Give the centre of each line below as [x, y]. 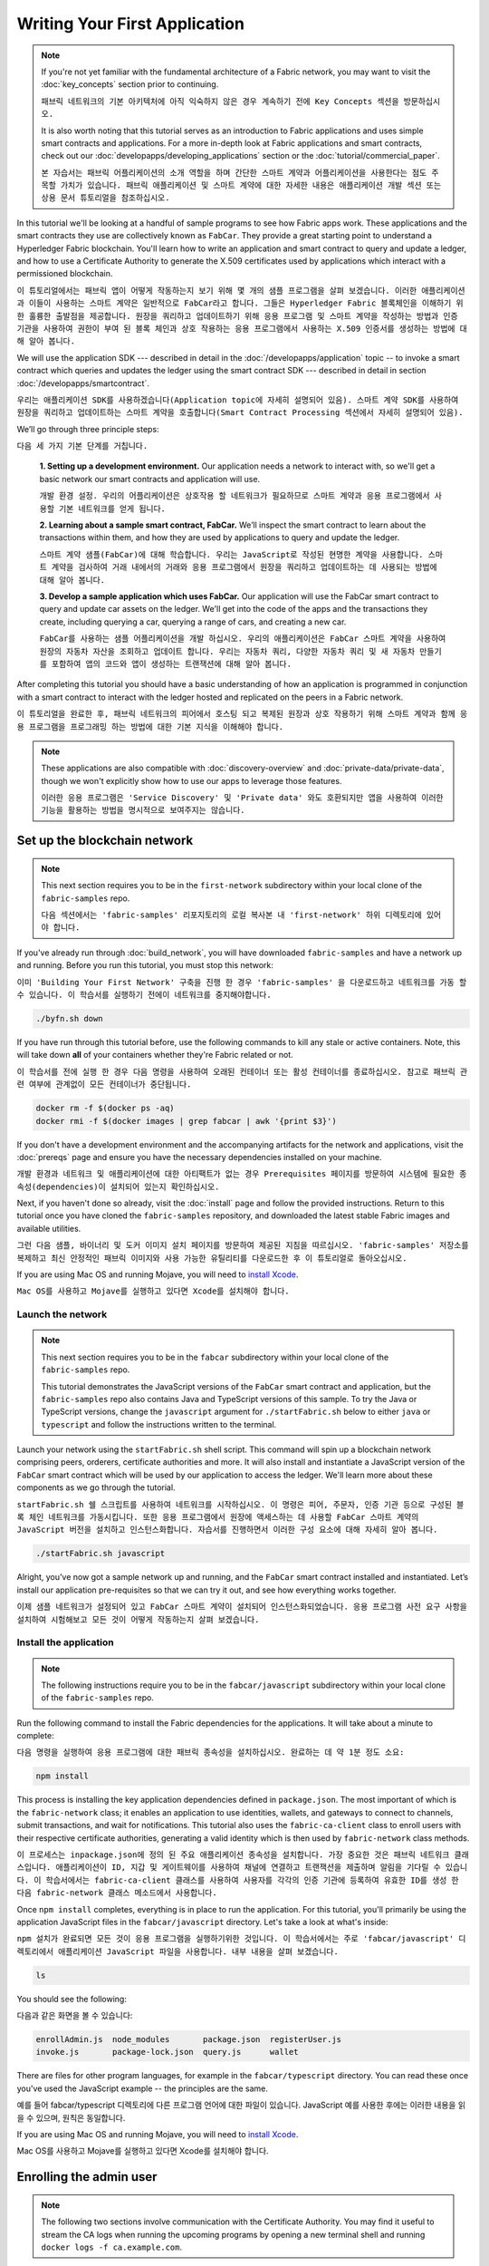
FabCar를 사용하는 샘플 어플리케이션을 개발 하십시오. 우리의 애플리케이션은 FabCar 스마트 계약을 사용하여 [243, 639]
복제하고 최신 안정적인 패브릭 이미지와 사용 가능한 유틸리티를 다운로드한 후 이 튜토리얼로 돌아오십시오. [212, 1258]
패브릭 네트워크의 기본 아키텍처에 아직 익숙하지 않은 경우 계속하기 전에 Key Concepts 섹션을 [220, 101]
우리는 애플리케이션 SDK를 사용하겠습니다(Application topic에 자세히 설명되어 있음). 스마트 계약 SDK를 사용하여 [238, 400]
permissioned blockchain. [65, 274]
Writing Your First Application [130, 24]
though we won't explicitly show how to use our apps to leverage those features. [192, 780]
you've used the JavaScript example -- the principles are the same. [143, 2088]
